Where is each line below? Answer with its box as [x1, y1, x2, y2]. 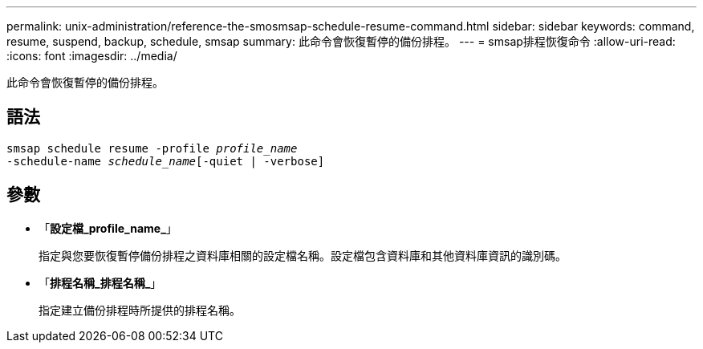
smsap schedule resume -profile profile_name [6, 141, 298, 155]
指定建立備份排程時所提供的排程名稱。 [39, 302, 241, 317]
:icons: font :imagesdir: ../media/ [6, 49, 177, 63]
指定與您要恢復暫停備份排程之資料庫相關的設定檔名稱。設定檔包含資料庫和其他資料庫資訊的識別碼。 [39, 248, 567, 262]
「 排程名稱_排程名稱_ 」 [39, 275, 162, 290]
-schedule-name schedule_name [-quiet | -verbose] [6, 154, 325, 168]
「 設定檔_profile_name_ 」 [39, 221, 177, 235]
